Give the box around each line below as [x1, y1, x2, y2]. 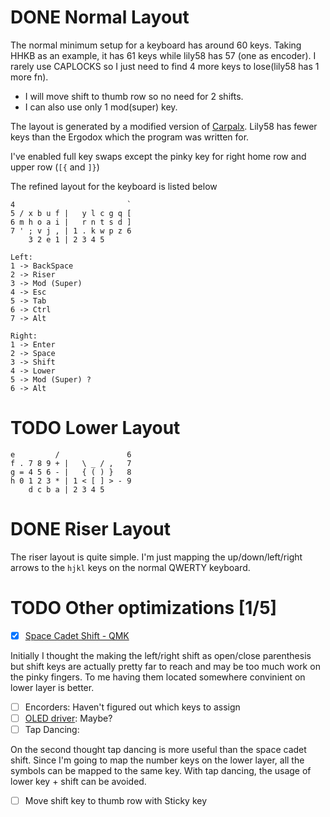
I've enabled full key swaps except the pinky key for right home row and [10, 150, 307, 162]
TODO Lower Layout [10, 417, 181, 440]
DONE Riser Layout [10, 518, 171, 541]
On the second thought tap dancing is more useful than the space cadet [10, 744, 307, 755]
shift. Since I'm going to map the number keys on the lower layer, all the [10, 754, 305, 766]
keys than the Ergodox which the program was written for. [10, 131, 250, 143]
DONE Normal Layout [10, 6, 190, 29]
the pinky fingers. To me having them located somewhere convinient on [10, 671, 306, 683]
